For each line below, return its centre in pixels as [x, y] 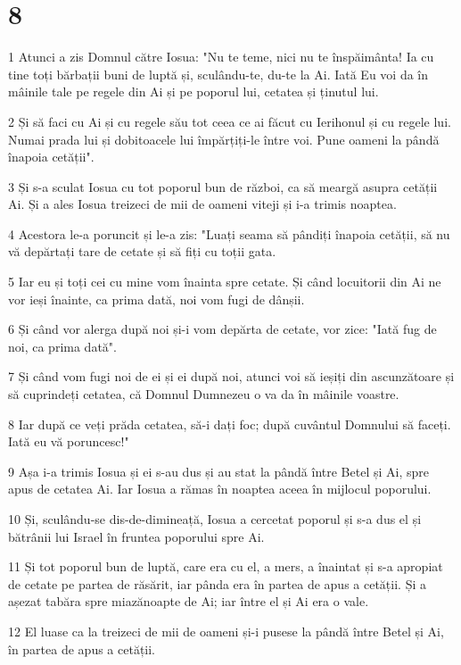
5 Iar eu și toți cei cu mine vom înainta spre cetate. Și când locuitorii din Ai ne [225, 282]
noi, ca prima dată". [62, 346]
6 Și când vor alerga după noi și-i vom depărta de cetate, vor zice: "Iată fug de [222, 329]
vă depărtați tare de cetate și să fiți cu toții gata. [142, 251]
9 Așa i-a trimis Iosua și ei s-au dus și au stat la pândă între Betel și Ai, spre [218, 471]
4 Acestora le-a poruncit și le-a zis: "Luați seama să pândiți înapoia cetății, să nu [229, 233]
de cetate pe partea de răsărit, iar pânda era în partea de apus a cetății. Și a [217, 583]
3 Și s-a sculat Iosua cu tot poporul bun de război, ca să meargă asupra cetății [223, 186]
